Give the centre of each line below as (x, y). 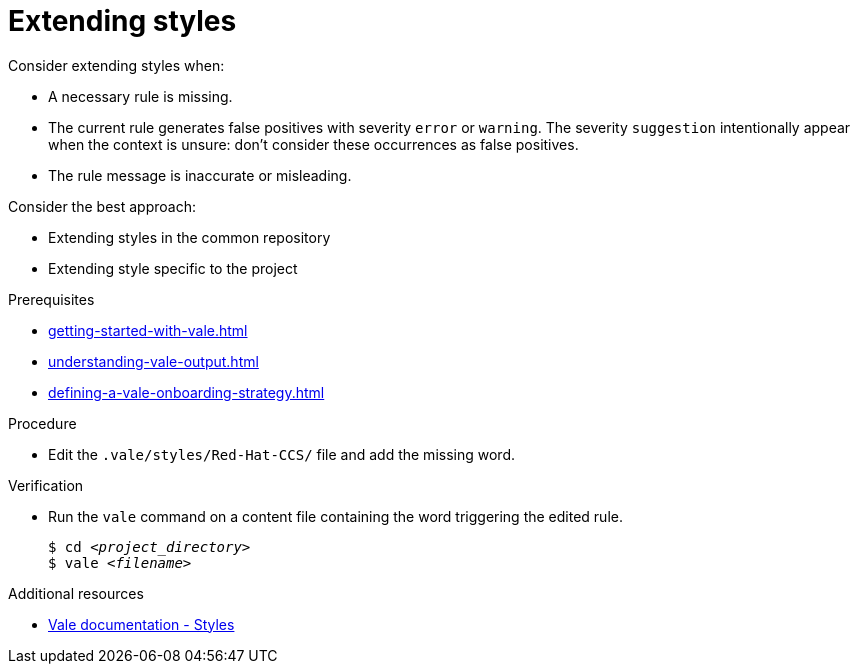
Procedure (42, 423)
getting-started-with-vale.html (148, 330)
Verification (46, 485)
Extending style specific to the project (173, 268)
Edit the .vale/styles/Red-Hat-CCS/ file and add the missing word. (281, 454)
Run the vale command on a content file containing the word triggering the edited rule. (335, 516)
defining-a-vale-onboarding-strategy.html (186, 392)
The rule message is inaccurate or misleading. (200, 175)
